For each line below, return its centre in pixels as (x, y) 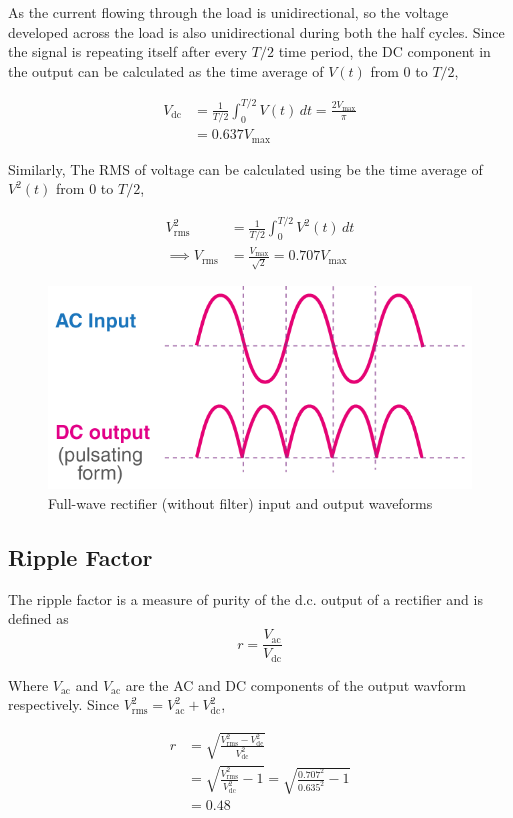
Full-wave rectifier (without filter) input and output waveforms (240, 503)
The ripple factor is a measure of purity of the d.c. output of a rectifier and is (245, 598)
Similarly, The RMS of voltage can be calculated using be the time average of (245, 168)
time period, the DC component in (384, 51)
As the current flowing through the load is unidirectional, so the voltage (228, 12)
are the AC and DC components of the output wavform (295, 684)
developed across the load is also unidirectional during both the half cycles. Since (256, 31)
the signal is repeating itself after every (128, 51)
